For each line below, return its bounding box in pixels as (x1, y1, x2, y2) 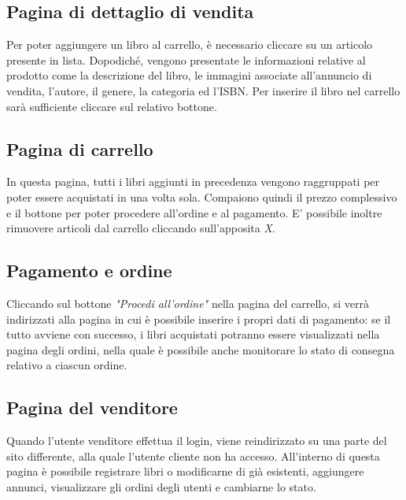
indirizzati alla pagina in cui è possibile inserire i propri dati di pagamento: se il (6, 310, 391, 327)
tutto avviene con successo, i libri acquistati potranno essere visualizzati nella (6, 326, 380, 343)
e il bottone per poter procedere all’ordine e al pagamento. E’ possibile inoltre (6, 204, 382, 220)
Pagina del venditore (6, 395, 178, 420)
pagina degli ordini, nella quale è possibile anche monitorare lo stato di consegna (6, 341, 395, 357)
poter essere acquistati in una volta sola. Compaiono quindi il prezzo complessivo (6, 188, 397, 205)
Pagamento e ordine (6, 258, 172, 283)
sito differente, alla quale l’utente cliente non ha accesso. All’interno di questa (6, 447, 380, 464)
